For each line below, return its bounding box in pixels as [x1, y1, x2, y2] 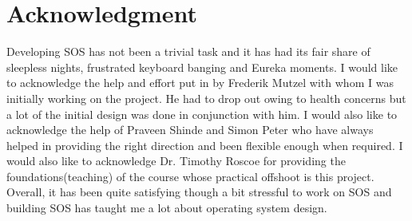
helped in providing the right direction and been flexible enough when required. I [6, 136, 403, 153]
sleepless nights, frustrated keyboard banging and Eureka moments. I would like [6, 58, 398, 75]
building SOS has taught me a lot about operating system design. [6, 199, 327, 216]
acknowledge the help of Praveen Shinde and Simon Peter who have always [6, 121, 374, 138]
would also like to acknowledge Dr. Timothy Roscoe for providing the [6, 152, 346, 169]
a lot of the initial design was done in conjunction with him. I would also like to [6, 105, 398, 122]
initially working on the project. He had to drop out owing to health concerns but [6, 89, 406, 106]
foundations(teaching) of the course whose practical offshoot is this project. [6, 168, 374, 184]
